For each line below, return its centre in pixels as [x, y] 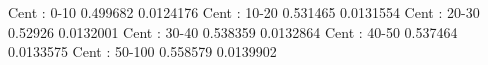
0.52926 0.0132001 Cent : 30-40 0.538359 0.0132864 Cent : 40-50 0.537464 [233, 31]
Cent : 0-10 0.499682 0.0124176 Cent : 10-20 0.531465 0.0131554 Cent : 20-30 [244, 12]
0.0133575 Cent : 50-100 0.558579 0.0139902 [142, 51]
